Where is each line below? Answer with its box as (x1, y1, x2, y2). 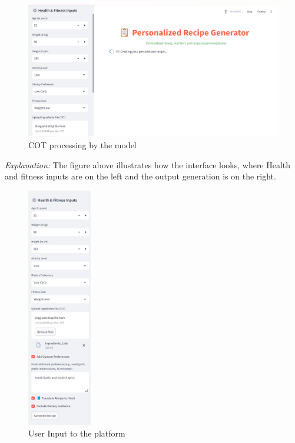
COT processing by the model (28, 139, 137, 151)
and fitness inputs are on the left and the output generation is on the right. (5, 170, 276, 182)
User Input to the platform (28, 427, 125, 439)
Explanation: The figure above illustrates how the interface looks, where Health (5, 158, 291, 171)
